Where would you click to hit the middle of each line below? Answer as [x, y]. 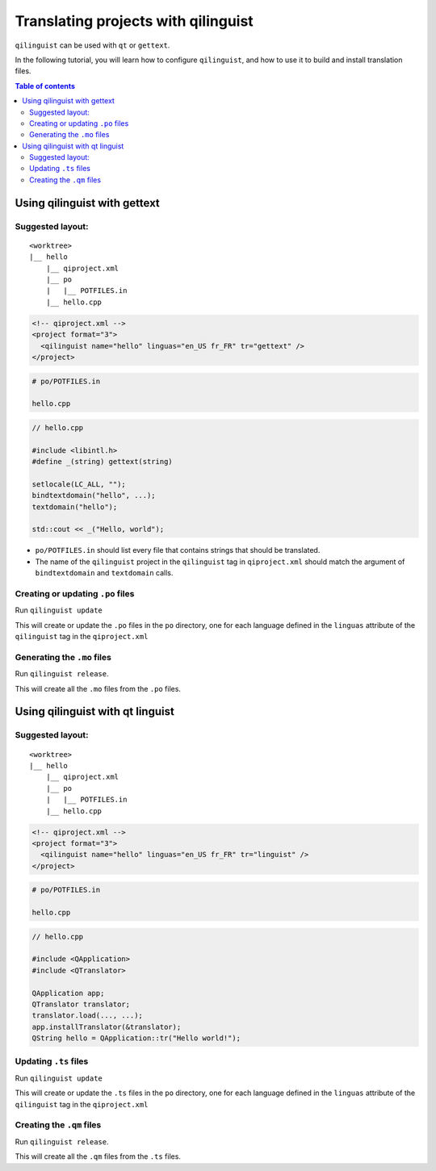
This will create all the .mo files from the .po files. [98, 688]
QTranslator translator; [81, 1004]
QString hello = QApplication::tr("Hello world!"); [136, 1038]
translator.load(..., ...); [87, 1016]
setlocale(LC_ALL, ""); [79, 484]
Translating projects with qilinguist [134, 21]
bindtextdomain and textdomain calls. [104, 573]
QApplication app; [68, 993]
